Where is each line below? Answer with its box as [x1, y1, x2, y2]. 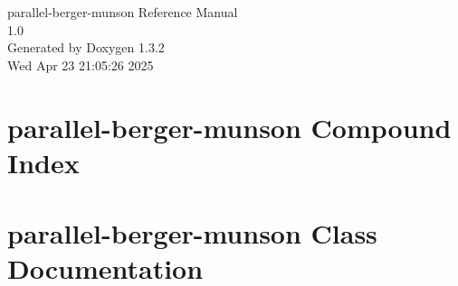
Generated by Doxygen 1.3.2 [7, 38, 165, 57]
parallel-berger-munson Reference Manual [7, 3, 238, 21]
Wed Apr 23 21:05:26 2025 [7, 55, 154, 74]
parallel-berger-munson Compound [7, 108, 452, 145]
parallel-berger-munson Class [7, 215, 377, 252]
